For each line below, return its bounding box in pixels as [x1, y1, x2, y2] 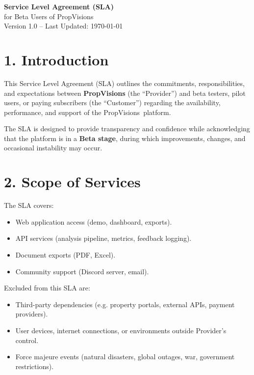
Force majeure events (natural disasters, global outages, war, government [15, 351, 235, 362]
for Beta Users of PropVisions [4, 11, 94, 21]
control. [15, 335, 39, 345]
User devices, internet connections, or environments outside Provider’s [15, 325, 227, 335]
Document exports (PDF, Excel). [15, 249, 116, 260]
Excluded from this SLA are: [4, 283, 90, 293]
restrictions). [15, 361, 54, 371]
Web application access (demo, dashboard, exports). [15, 216, 172, 227]
